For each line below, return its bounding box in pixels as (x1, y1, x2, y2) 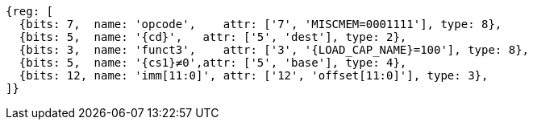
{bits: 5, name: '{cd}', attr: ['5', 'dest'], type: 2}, (19, 30, 407, 43)
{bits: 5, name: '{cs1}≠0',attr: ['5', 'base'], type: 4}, (19, 56, 407, 69)
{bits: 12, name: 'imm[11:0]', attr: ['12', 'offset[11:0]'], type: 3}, (19, 69, 489, 82)
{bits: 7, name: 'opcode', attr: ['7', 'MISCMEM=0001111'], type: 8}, (19, 18, 502, 30)
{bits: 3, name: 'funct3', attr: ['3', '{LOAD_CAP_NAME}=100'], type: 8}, (19, 43, 530, 56)
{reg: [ (6, 5, 54, 18)
